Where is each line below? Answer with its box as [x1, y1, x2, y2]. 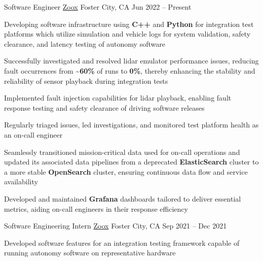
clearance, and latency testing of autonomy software [4, 38, 165, 49]
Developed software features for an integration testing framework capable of [4, 237, 240, 248]
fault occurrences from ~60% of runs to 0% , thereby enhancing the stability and [4, 65, 255, 76]
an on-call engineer [4, 129, 63, 140]
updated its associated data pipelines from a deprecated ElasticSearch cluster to [4, 156, 259, 167]
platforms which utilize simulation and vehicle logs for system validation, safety [4, 28, 251, 39]
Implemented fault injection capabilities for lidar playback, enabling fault [4, 92, 232, 103]
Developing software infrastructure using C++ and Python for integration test [4, 18, 254, 29]
